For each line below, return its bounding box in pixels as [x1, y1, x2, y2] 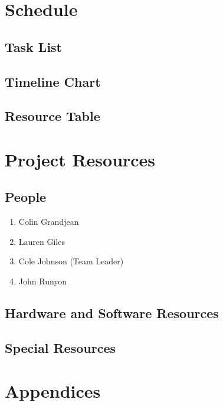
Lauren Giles [18, 235, 65, 247]
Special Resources [5, 338, 116, 356]
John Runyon [18, 275, 67, 287]
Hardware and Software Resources [5, 304, 219, 322]
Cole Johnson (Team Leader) [18, 255, 124, 267]
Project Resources [5, 147, 156, 171]
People [5, 188, 47, 206]
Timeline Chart [5, 72, 101, 90]
